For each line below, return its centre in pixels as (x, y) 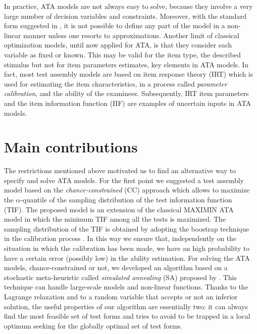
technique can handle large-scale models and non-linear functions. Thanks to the (126, 287)
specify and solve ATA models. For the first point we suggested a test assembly (124, 180)
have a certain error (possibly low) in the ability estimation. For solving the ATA (127, 258)
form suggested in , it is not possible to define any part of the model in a (115, 25)
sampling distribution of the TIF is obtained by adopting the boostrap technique (127, 228)
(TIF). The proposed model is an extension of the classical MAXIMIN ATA (119, 209)
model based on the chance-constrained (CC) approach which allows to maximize (127, 190)
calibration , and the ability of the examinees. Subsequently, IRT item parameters (127, 93)
